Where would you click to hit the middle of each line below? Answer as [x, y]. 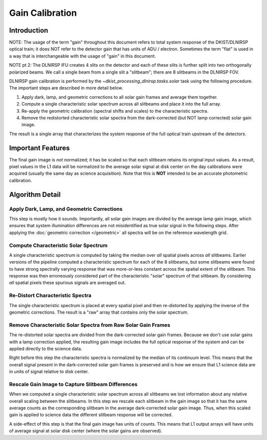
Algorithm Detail [35, 194]
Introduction [29, 30]
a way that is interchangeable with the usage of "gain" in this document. [83, 56]
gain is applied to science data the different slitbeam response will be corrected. [91, 415]
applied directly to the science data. [46, 349]
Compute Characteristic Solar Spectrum [58, 245]
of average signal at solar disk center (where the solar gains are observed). [86, 431]
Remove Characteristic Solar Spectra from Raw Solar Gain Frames [90, 325]
